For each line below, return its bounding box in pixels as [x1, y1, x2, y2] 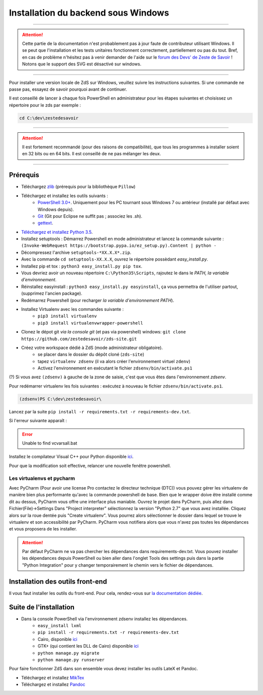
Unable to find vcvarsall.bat [22, 440, 77, 446]
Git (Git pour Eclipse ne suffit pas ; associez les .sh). [38, 213, 143, 219]
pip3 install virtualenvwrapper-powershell [38, 320, 143, 326]
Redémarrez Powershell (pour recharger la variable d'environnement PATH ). [21, 297, 174, 303]
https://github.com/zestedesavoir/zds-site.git [21, 336, 137, 342]
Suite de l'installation [9, 603, 75, 611]
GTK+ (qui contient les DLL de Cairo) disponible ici [38, 643, 139, 649]
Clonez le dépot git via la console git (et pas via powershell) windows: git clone [21, 329, 186, 335]
